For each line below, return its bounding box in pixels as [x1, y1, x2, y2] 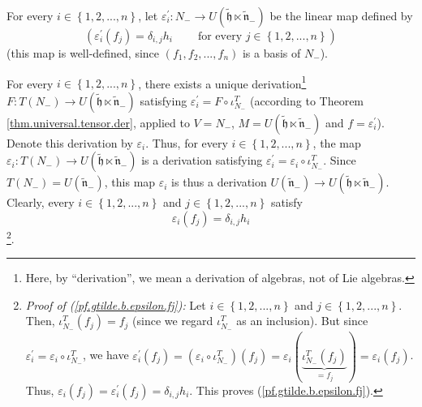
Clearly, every [6, 194, 75, 211]
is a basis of [242, 45, 301, 61]
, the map [312, 134, 361, 151]
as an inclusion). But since [236, 312, 368, 329]
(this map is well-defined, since [6, 45, 160, 61]
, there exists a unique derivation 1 [138, 72, 307, 92]
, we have [82, 346, 129, 363]
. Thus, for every [145, 134, 228, 151]
